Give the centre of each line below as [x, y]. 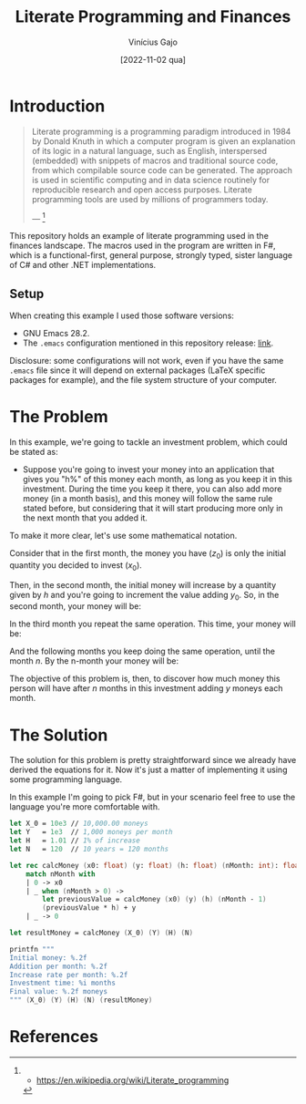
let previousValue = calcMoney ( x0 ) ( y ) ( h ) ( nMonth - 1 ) [154, 900]
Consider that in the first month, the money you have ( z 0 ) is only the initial [148, 554]
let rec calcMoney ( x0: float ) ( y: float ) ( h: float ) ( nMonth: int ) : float [156, 865]
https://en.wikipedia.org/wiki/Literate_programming [133, 1080]
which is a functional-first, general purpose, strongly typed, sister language [151, 255]
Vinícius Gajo [153, 42]
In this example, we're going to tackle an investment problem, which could [149, 442]
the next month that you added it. [85, 518]
